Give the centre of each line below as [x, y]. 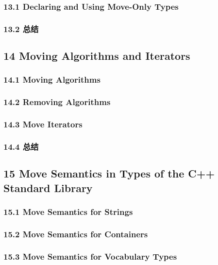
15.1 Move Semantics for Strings [68, 211]
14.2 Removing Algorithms [57, 102]
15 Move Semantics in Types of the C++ [109, 173]
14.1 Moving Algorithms [52, 79]
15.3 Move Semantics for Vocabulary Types [90, 256]
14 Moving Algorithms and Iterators [97, 56]
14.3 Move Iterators [43, 124]
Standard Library [48, 187]
